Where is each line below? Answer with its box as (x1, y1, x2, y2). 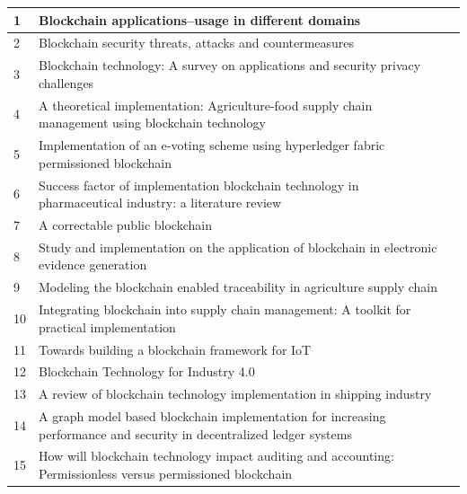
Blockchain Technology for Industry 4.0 (39, 362, 255, 381)
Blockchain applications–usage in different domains (39, 10, 361, 29)
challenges (39, 73, 94, 92)
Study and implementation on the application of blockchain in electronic (39, 237, 437, 256)
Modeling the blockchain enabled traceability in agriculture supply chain (39, 278, 437, 296)
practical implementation (39, 317, 176, 336)
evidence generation (39, 255, 147, 274)
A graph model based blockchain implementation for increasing (39, 407, 386, 426)
